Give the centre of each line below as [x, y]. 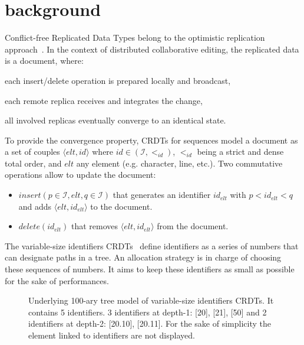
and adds [35, 206]
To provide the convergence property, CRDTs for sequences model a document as [151, 140]
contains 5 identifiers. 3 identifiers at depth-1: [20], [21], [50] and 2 [148, 312]
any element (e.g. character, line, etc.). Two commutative [179, 163]
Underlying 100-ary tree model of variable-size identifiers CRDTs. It [151, 300]
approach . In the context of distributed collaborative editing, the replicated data [152, 49]
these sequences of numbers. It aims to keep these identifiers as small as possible [150, 269]
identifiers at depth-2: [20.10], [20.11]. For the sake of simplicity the [150, 323]
